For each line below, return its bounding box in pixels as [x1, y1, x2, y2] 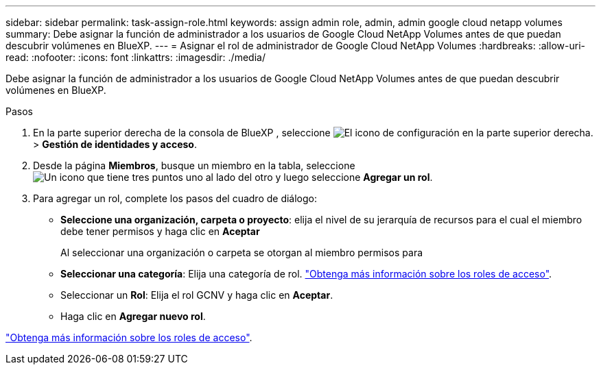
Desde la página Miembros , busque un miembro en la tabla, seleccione [33, 160, 355, 171]
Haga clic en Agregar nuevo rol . [60, 310, 206, 322]
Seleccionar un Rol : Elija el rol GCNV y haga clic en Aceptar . [60, 289, 333, 301]
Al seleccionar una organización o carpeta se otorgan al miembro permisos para [60, 247, 423, 258]
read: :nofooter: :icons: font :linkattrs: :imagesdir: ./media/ [5, 51, 266, 63]
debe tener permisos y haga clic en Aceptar [60, 225, 260, 237]
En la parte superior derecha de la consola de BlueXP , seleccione [33, 127, 331, 138]
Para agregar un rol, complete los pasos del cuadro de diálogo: [33, 193, 318, 204]
